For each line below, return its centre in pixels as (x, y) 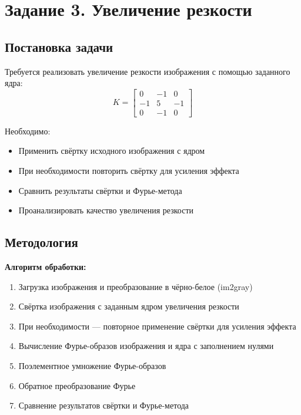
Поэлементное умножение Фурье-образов (92, 365)
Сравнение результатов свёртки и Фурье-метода (104, 405)
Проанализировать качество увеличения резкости (106, 210)
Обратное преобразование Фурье (77, 385)
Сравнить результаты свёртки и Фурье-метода (100, 190)
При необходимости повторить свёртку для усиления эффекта (129, 171)
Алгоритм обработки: (46, 267)
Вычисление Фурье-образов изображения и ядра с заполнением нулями (146, 346)
